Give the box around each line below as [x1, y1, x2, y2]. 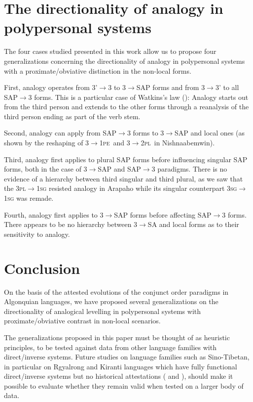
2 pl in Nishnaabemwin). [141, 137, 215, 148]
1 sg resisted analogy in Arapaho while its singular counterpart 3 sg [36, 183, 237, 193]
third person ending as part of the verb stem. [4, 111, 141, 121]
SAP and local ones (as [175, 128, 245, 138]
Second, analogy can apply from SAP [4, 128, 117, 138]
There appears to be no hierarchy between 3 [4, 219, 138, 229]
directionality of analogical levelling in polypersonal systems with [4, 306, 201, 316]
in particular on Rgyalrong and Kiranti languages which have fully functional [4, 361, 237, 371]
